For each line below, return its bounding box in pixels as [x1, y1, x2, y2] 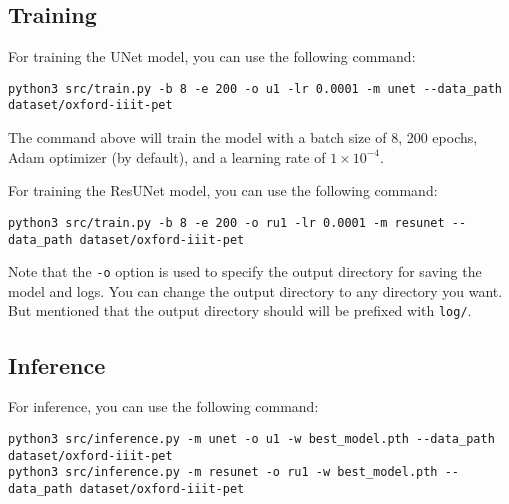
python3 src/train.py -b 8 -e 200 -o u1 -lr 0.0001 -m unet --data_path [8, 81, 502, 96]
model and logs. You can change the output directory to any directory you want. [8, 280, 503, 301]
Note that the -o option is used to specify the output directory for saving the [8, 261, 482, 282]
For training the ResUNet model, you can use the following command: [8, 180, 438, 201]
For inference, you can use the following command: [8, 396, 319, 417]
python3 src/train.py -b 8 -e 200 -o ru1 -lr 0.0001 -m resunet [8, 215, 445, 230]
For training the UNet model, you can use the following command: [8, 46, 416, 67]
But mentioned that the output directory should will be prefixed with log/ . [8, 300, 472, 321]
